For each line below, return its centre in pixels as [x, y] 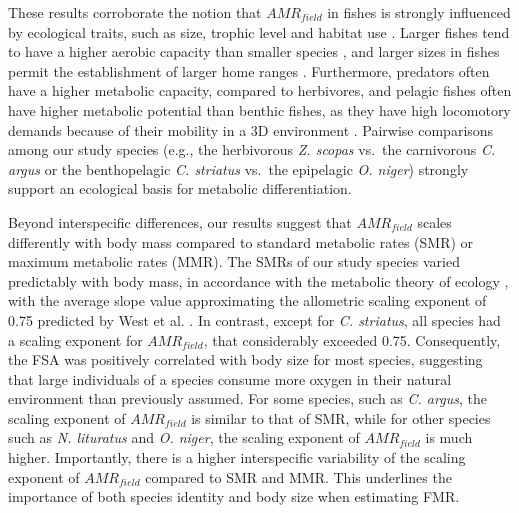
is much [449, 437]
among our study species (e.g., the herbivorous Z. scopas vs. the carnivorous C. [252, 149]
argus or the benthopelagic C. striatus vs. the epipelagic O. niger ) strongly [238, 168]
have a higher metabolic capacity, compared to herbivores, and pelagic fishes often [260, 90]
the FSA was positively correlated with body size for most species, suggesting [245, 359]
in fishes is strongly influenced [419, 12]
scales [434, 221]
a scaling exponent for [75, 339]
